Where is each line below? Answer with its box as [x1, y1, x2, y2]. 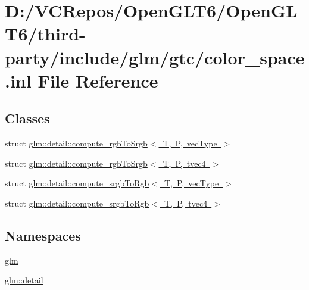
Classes [5, 109, 50, 127]
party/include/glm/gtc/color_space [5, 45, 305, 69]
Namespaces [5, 226, 81, 244]
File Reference [38, 68, 158, 92]
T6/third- [5, 21, 86, 46]
